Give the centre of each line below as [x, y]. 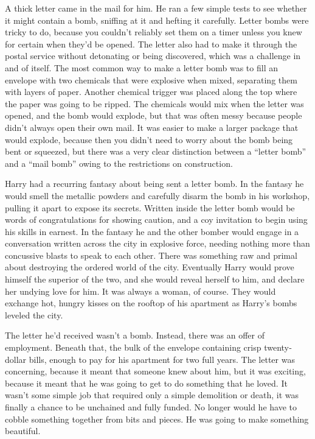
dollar [16, 359]
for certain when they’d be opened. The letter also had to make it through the [151, 44]
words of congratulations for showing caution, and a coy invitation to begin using [156, 219]
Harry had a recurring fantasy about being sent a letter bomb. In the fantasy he [154, 184]
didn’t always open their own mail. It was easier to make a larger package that [152, 127]
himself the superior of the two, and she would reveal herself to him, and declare [155, 279]
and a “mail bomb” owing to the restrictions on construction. [119, 163]
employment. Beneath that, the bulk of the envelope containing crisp [133, 347]
